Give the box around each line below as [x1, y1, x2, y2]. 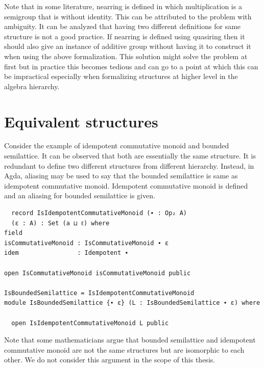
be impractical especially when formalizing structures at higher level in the [4, 71, 238, 82]
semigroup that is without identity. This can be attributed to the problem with [4, 11, 252, 21]
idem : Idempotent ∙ [4, 249, 129, 257]
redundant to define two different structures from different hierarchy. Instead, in [4, 160, 254, 171]
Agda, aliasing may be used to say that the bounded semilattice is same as [4, 170, 238, 181]
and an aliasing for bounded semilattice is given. [4, 190, 155, 201]
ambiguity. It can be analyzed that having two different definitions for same [4, 21, 241, 32]
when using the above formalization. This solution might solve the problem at [4, 50, 248, 61]
